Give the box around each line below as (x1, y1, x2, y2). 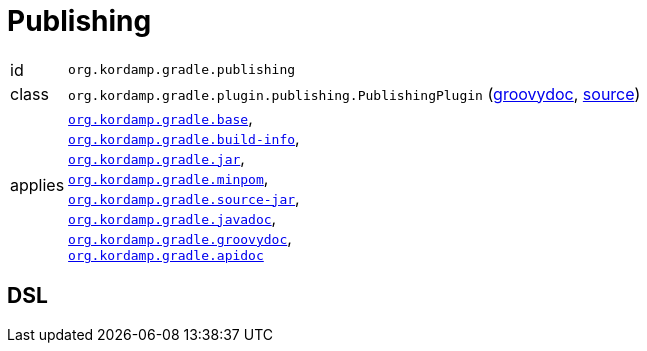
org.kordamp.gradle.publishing (68, 62, 296, 78)
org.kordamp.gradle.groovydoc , (68, 227, 292, 248)
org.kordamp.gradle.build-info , (68, 127, 300, 148)
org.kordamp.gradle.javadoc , (68, 207, 277, 228)
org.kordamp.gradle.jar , (68, 147, 245, 168)
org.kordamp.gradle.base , (68, 107, 253, 128)
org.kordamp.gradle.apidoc (68, 247, 264, 263)
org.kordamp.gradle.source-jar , (68, 187, 300, 208)
